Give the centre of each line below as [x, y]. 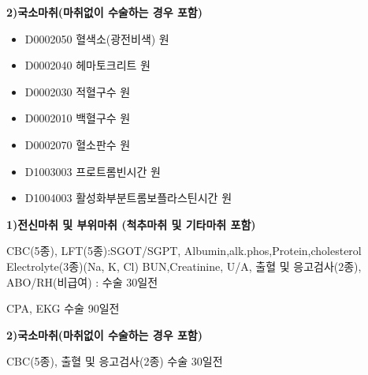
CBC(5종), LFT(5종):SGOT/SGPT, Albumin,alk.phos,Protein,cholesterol [184, 251]
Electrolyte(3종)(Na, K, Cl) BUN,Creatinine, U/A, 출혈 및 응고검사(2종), [184, 266]
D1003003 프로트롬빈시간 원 [93, 171]
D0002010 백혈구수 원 [78, 118]
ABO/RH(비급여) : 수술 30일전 [82, 281]
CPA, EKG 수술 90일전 [63, 308]
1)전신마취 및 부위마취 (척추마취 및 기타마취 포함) [131, 224]
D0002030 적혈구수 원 [78, 91]
